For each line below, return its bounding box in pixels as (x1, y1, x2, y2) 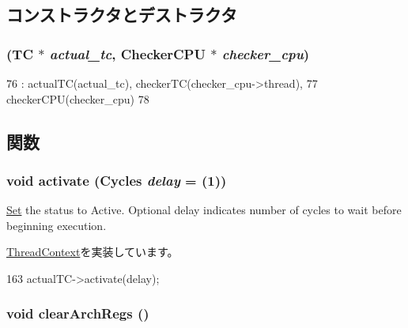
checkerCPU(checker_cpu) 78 (6, 90, 149, 107)
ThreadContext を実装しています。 (6, 243, 179, 260)
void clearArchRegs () (6, 303, 149, 323)
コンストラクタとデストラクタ (6, 2, 237, 27)
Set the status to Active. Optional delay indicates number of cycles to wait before (6, 202, 402, 218)
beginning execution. (6, 217, 107, 233)
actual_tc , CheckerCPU (49, 43, 206, 63)
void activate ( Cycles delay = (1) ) (6, 170, 227, 190)
